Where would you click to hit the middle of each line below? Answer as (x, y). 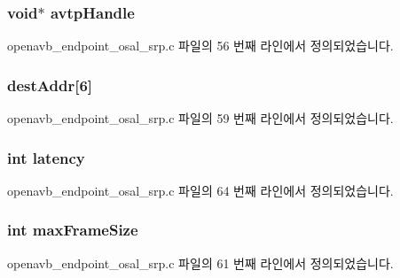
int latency (46, 157)
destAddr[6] (50, 85)
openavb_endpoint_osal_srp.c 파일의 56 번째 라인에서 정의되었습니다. (200, 46)
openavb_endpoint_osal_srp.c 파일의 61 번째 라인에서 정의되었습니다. (200, 263)
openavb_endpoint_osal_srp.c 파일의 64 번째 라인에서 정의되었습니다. (200, 190)
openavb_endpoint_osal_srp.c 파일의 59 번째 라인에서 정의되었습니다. (200, 118)
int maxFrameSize (73, 230)
